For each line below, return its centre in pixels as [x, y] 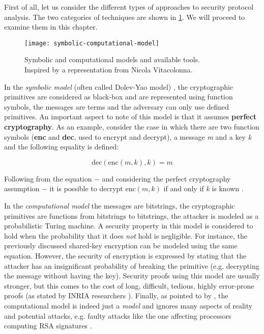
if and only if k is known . [203, 188]
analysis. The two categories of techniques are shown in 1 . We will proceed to [125, 17]
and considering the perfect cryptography [166, 178]
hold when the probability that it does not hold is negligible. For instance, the [126, 235]
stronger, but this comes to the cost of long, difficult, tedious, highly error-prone [129, 285]
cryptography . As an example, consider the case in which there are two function [132, 126]
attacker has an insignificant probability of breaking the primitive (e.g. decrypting [132, 265]
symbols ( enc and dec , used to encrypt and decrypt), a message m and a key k [128, 136]
